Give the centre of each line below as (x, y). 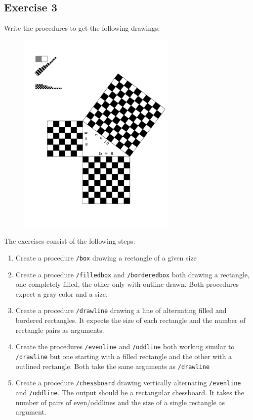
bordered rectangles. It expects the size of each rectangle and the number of (130, 320)
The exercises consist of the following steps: (70, 241)
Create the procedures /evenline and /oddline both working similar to (125, 346)
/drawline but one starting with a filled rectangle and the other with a (124, 356)
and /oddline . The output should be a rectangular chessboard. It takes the (130, 392)
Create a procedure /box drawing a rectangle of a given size (106, 257)
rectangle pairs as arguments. (60, 330)
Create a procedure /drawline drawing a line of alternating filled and (121, 310)
